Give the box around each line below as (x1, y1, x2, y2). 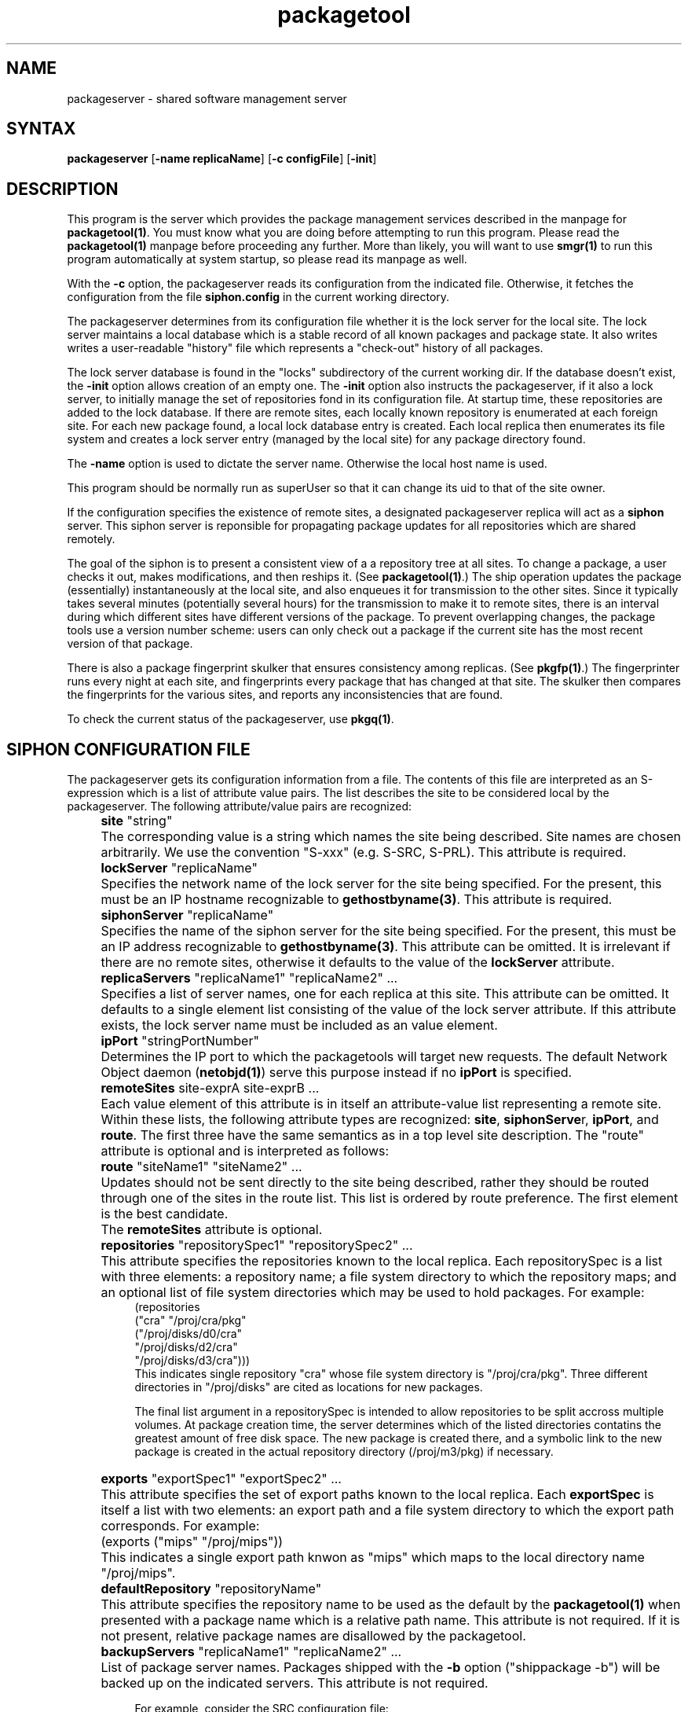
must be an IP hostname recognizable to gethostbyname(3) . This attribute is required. (101, 891, 613, 908)
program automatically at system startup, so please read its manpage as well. (67, 252, 467, 266)
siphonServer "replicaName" (101, 907, 274, 924)
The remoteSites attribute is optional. (101, 1222, 323, 1238)
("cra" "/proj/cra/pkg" (134, 1313, 247, 1328)
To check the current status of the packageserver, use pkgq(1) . (67, 712, 394, 726)
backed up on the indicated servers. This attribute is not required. (101, 1675, 489, 1692)
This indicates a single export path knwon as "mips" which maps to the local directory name (101, 1549, 645, 1566)
